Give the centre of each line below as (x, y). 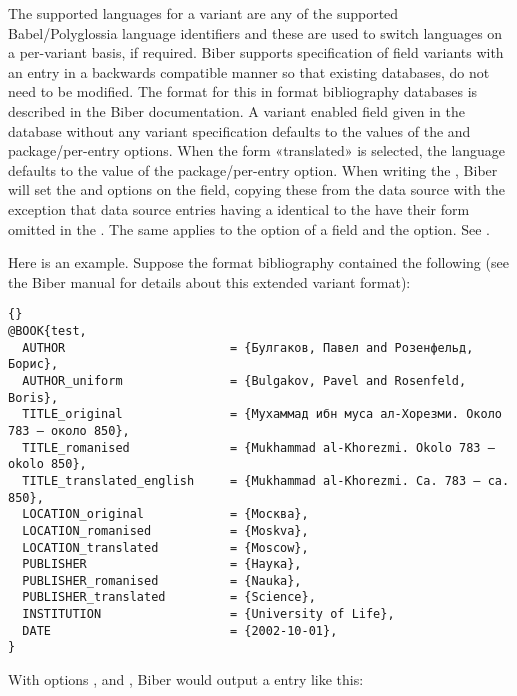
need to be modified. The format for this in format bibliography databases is (243, 91)
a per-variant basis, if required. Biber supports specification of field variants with (256, 52)
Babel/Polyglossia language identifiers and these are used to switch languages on (255, 32)
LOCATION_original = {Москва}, (165, 514)
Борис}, (33, 364)
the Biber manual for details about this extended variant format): (209, 281)
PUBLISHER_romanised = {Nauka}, (162, 580)
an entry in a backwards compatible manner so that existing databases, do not (249, 71)
